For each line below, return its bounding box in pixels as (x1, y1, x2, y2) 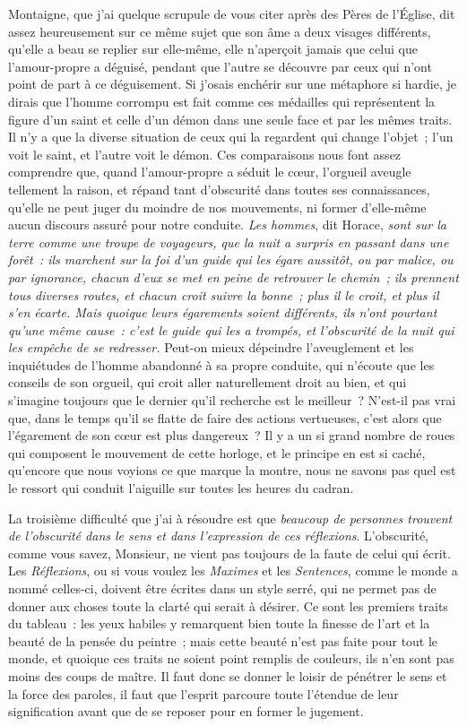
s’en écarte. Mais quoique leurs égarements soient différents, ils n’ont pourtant (8, 303, 437, 322)
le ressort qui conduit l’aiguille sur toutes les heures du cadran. (8, 479, 354, 497)
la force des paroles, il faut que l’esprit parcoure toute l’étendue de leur (8, 684, 399, 703)
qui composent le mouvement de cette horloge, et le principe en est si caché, (8, 443, 426, 462)
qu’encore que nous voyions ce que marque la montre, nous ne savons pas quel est (8, 461, 456, 480)
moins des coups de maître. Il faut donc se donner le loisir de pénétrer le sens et (8, 666, 447, 685)
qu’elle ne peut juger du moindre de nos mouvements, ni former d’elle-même (8, 197, 427, 216)
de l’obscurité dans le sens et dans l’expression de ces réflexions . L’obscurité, (8, 526, 428, 545)
